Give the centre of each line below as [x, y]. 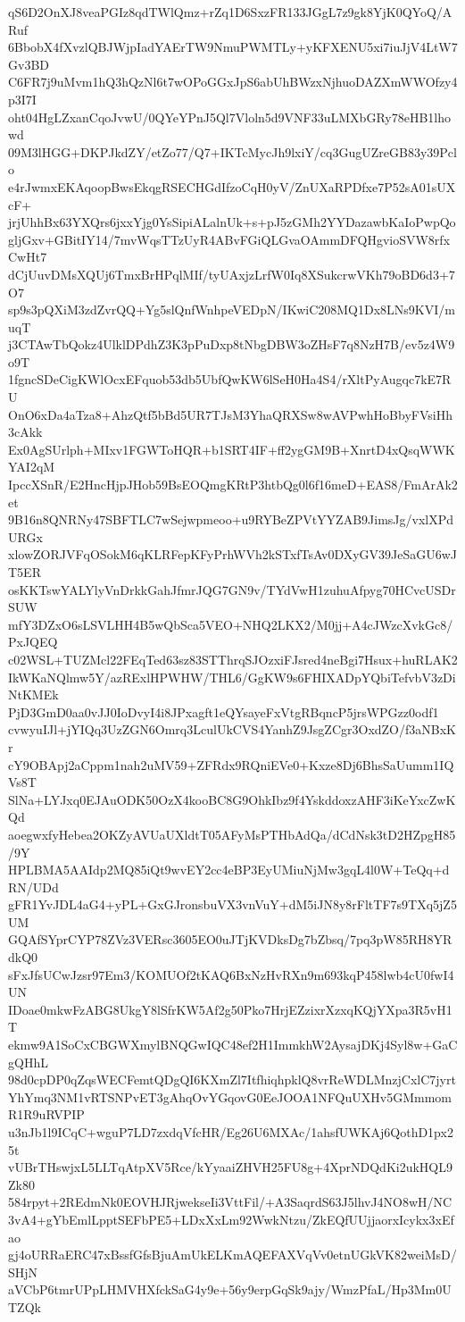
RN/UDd [33, 887]
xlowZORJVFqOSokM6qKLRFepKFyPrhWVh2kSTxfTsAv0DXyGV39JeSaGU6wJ [233, 554]
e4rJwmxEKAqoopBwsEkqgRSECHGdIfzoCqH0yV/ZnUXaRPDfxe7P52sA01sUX [232, 186]
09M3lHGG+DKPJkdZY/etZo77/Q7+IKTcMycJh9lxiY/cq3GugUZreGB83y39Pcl [232, 151]
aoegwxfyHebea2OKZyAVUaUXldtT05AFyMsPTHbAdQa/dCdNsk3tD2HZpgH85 [232, 834]
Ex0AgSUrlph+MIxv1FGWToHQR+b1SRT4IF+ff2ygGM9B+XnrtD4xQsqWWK [232, 449]
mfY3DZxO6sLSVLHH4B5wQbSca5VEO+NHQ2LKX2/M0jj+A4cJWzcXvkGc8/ [231, 624]
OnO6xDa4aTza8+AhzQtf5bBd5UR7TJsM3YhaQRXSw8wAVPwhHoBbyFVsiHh [230, 414]
